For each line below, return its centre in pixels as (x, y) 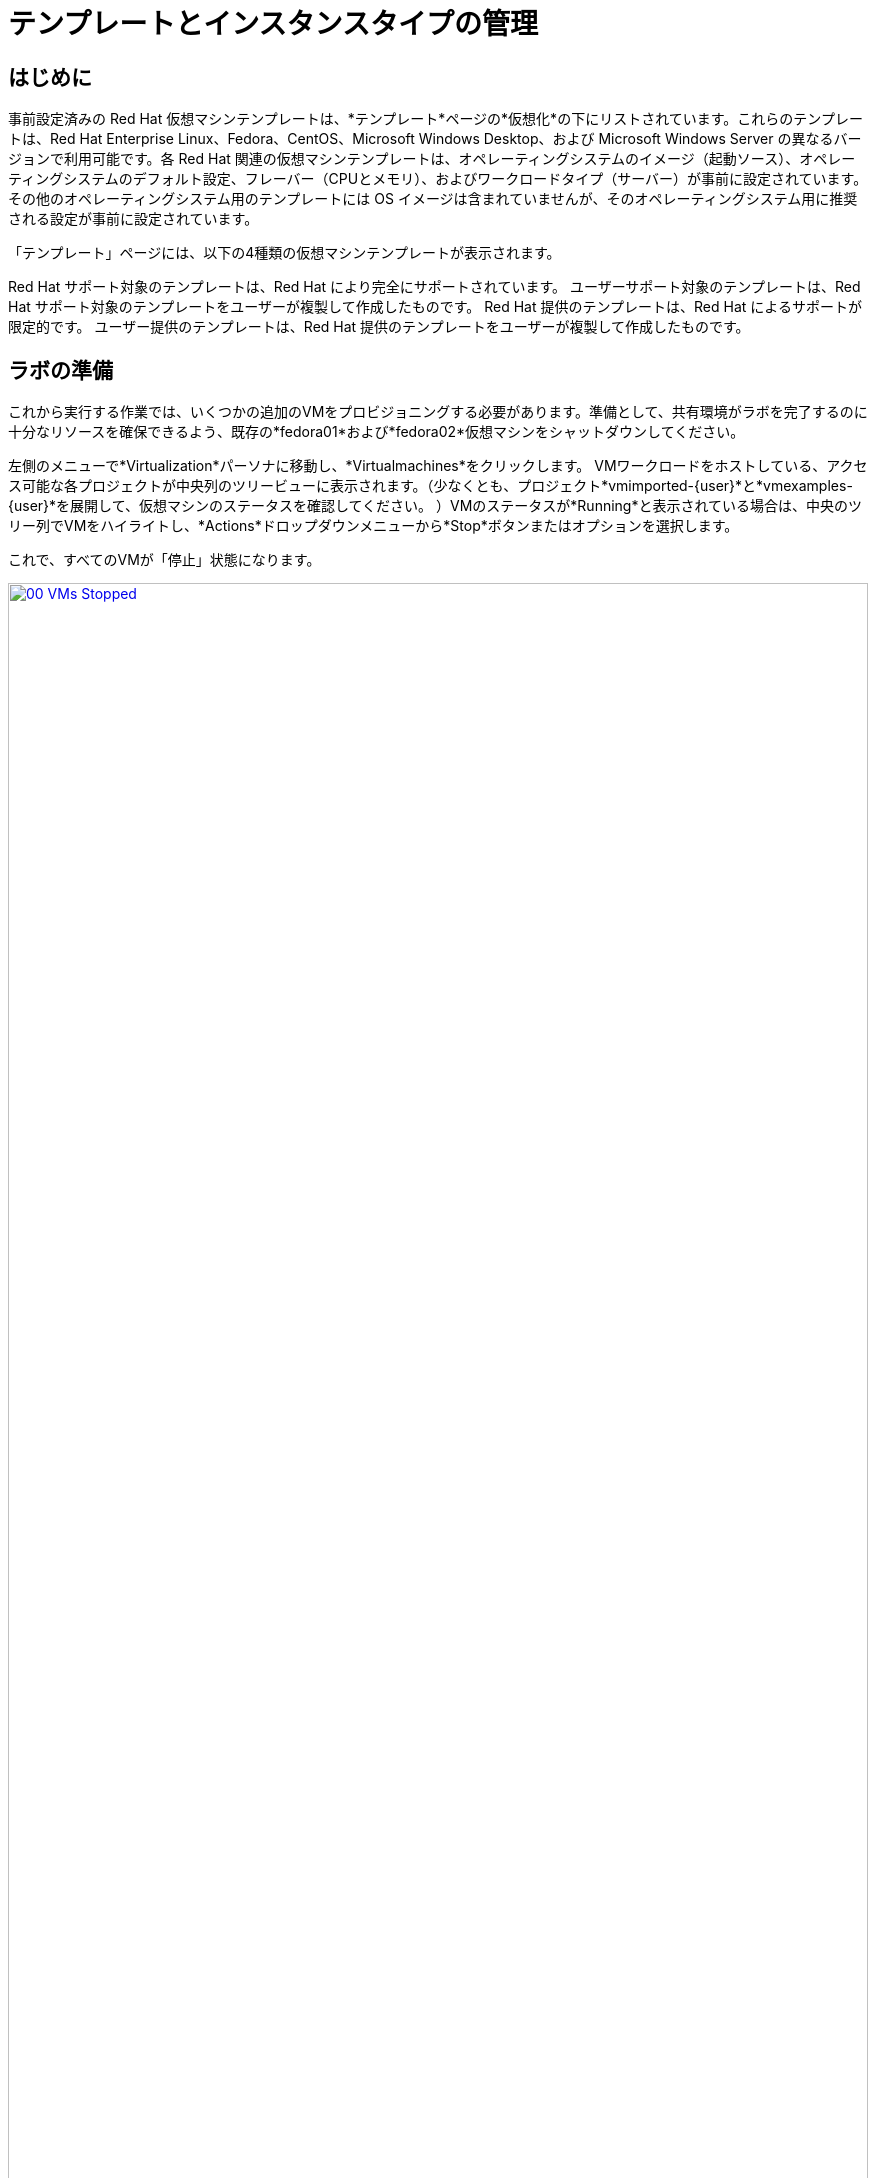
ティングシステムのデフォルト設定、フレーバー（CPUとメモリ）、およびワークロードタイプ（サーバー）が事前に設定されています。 (438, 179)
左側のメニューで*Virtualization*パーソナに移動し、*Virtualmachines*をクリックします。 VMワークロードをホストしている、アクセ (438, 466)
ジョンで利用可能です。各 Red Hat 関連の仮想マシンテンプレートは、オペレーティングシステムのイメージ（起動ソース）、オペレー (432, 159)
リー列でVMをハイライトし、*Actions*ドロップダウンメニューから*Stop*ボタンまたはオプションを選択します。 (373, 526)
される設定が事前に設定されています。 (133, 219)
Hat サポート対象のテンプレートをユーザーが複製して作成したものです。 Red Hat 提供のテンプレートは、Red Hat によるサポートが (435, 307)
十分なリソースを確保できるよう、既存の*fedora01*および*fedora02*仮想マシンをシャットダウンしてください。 (376, 432)
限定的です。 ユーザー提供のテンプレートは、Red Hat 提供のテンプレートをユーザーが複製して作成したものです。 (379, 327)
